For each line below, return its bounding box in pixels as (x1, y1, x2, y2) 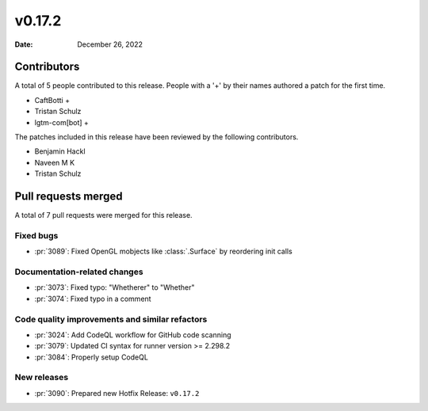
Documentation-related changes (14, 266, 143, 277)
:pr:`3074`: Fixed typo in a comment (34, 294, 151, 303)
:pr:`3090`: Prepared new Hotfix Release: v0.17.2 (34, 388, 200, 398)
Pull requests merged (14, 190, 123, 203)
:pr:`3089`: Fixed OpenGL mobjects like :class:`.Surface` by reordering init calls (34, 246, 292, 257)
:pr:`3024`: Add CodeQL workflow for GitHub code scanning (34, 329, 231, 340)
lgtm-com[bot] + (34, 117, 89, 127)
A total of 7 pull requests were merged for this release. (14, 211, 193, 220)
